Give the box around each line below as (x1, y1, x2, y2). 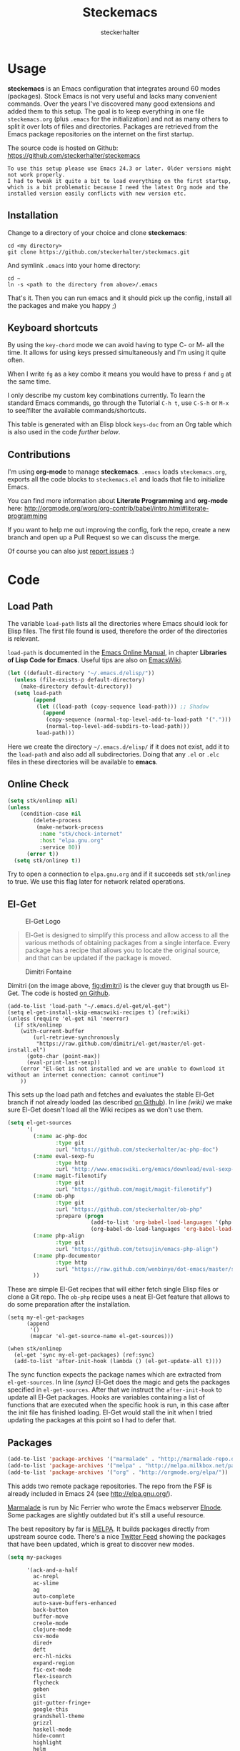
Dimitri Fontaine (25, 967, 72, 976)
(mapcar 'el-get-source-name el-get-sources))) (29, 1333, 174, 1340)
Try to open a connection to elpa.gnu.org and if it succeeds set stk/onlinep (7, 869, 231, 879)
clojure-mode (33, 1626, 72, 1633)
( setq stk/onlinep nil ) (7, 797, 79, 804)
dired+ (33, 1640, 53, 1647)
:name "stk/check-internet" (39, 830, 123, 838)
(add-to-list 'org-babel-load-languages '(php (90, 1219, 232, 1226)
